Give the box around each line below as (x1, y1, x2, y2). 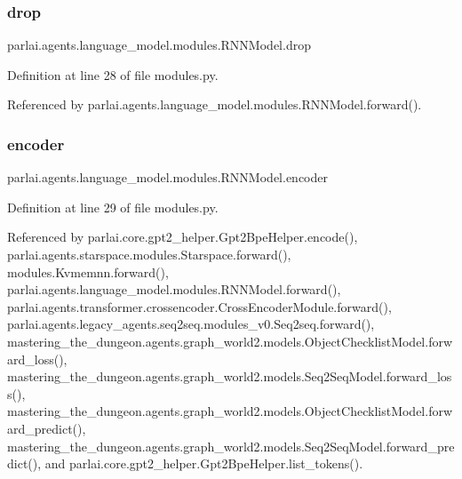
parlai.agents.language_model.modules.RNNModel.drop (7, 36, 311, 54)
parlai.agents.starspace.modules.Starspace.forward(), (7, 245, 291, 263)
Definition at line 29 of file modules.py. (7, 197, 219, 216)
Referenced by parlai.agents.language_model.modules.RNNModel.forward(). (7, 95, 422, 114)
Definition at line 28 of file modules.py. (7, 65, 219, 84)
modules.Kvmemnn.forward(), (7, 262, 169, 281)
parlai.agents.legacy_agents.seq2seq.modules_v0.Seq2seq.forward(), (7, 315, 375, 333)
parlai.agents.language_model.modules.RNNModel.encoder (7, 168, 328, 187)
